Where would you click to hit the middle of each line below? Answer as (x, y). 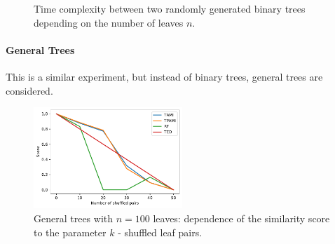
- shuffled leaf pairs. (160, 232)
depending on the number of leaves (109, 22)
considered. (29, 90)
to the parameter (70, 232)
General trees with (74, 218)
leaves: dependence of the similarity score (241, 218)
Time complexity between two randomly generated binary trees (170, 8)
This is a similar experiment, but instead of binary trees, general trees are (164, 76)
